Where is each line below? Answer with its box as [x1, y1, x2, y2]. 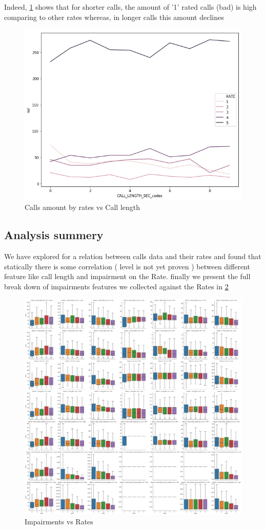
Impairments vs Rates [25, 516, 93, 527]
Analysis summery [4, 227, 104, 243]
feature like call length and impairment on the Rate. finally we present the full [4, 271, 251, 282]
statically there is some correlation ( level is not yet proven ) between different [4, 261, 250, 271]
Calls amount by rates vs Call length [25, 202, 140, 213]
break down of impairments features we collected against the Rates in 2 [4, 281, 229, 292]
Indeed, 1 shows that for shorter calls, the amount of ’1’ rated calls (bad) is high [4, 2, 257, 12]
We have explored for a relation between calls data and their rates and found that [4, 251, 261, 262]
